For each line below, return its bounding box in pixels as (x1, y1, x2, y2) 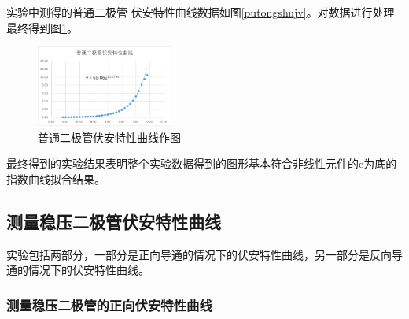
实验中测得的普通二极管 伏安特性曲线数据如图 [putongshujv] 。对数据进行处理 (6, 4, 395, 20)
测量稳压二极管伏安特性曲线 (6, 209, 221, 233)
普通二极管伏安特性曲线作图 (38, 128, 181, 145)
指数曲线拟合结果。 (6, 170, 105, 187)
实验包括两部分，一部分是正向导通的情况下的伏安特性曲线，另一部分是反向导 (6, 246, 403, 262)
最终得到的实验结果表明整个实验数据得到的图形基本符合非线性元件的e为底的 (6, 155, 397, 172)
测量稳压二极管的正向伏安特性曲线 (6, 295, 212, 314)
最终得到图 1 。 (6, 19, 78, 35)
